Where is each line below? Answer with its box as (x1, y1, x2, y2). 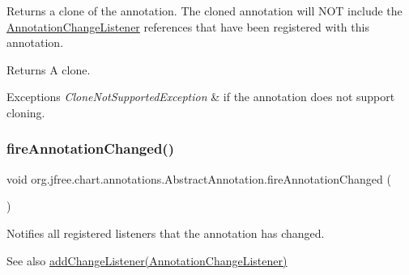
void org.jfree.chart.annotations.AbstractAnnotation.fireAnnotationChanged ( (6, 170, 391, 187)
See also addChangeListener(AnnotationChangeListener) (6, 252, 288, 269)
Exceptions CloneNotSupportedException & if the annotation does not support (6, 88, 395, 105)
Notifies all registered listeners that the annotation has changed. (6, 224, 325, 241)
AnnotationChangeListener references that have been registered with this (6, 18, 369, 35)
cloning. (6, 104, 45, 121)
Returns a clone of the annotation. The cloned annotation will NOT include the (6, 2, 403, 19)
